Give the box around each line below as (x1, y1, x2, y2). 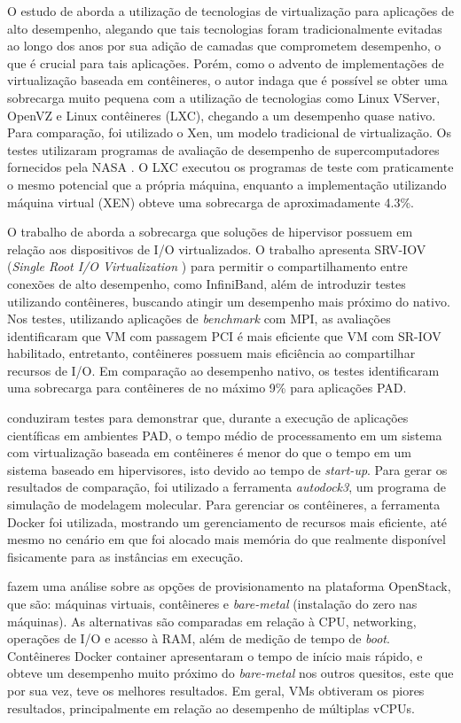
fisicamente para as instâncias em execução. (7, 547, 244, 565)
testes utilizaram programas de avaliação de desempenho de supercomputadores (7, 140, 440, 159)
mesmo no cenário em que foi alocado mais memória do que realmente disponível (7, 530, 446, 548)
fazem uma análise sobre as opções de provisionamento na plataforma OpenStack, (7, 577, 451, 595)
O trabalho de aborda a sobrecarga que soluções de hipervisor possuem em (7, 222, 413, 241)
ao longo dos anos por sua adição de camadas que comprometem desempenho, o (7, 36, 441, 55)
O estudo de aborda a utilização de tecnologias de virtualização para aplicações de (7, 2, 454, 19)
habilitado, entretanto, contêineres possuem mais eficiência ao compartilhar (7, 344, 416, 362)
